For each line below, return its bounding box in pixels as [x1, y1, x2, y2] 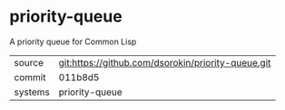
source [14, 56, 44, 69]
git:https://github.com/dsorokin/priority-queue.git [58, 56, 271, 69]
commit [14, 70, 46, 83]
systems [14, 86, 50, 98]
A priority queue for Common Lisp [9, 36, 137, 47]
